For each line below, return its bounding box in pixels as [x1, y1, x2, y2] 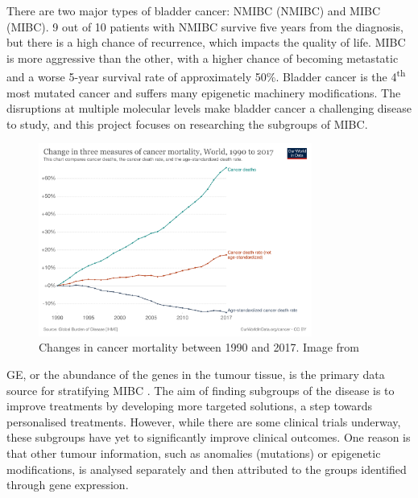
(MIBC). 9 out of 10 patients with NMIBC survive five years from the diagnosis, [6, 18, 404, 35]
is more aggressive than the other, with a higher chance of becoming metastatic [6, 49, 399, 66]
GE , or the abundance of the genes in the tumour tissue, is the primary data [6, 365, 385, 382]
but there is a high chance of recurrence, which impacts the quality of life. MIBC [6, 34, 406, 51]
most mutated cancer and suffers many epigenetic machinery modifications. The [6, 84, 401, 101]
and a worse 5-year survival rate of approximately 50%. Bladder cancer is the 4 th [6, 66, 406, 85]
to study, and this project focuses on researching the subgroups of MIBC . [6, 115, 368, 132]
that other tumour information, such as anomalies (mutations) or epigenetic [6, 444, 381, 461]
